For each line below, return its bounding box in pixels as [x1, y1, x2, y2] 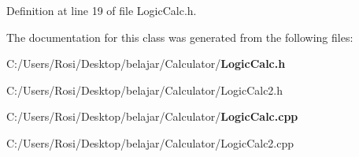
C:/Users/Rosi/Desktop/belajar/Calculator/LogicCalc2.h [6, 81, 283, 98]
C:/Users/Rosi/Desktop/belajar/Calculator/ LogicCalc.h [6, 55, 286, 72]
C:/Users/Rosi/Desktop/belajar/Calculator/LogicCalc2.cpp [6, 134, 294, 151]
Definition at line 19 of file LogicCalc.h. [6, 2, 197, 18]
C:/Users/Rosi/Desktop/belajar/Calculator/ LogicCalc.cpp [6, 108, 298, 125]
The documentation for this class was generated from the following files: [6, 28, 353, 45]
